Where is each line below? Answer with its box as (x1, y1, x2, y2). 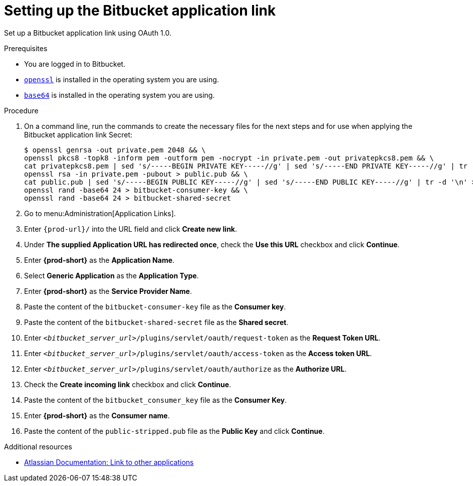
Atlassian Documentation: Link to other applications (24, 457, 194, 466)
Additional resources (4, 442, 72, 451)
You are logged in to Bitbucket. (24, 59, 126, 68)
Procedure (4, 106, 39, 115)
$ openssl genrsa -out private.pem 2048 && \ (24, 145, 206, 154)
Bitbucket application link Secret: (24, 130, 133, 139)
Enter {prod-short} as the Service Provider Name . (24, 286, 192, 295)
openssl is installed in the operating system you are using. (24, 75, 219, 84)
